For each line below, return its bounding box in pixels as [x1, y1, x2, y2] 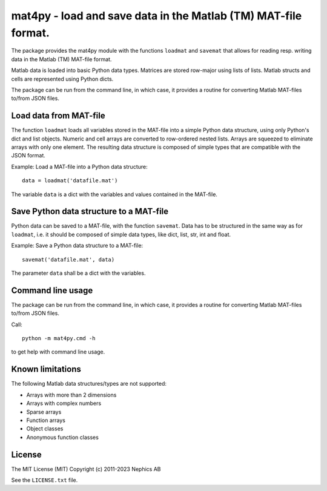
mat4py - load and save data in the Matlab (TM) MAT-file [11, 9, 302, 22]
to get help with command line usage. [11, 348, 105, 355]
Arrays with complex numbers [26, 400, 102, 407]
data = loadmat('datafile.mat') [22, 177, 118, 184]
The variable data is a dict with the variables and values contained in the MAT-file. [11, 191, 218, 198]
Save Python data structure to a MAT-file [11, 206, 169, 217]
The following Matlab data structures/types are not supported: [11, 380, 167, 387]
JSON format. [11, 152, 45, 159]
